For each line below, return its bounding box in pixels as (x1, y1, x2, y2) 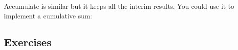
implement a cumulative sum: (4, 10, 92, 20)
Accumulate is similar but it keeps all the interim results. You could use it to (4, 1, 235, 11)
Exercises (4, 34, 52, 49)
